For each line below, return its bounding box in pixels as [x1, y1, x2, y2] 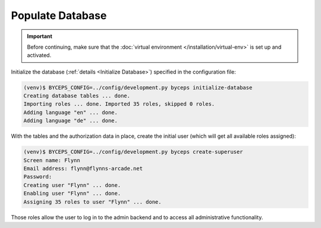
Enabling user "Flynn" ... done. [23, 190, 121, 197]
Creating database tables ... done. [23, 93, 131, 99]
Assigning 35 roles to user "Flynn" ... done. [23, 198, 162, 205]
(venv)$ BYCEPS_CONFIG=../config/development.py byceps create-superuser [23, 148, 243, 156]
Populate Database [11, 9, 107, 22]
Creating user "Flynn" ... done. [23, 182, 121, 188]
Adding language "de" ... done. [23, 118, 118, 124]
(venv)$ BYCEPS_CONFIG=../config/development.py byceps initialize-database [23, 84, 253, 91]
